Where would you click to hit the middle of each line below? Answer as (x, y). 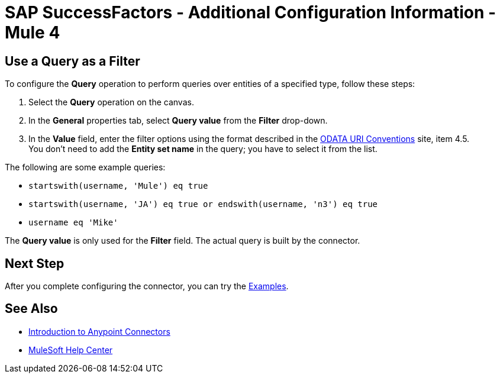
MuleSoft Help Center (71, 350)
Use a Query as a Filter (72, 61)
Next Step (35, 263)
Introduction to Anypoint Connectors (99, 331)
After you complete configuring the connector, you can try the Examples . (147, 286)
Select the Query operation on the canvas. (111, 102)
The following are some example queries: (85, 167)
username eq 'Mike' (73, 223)
